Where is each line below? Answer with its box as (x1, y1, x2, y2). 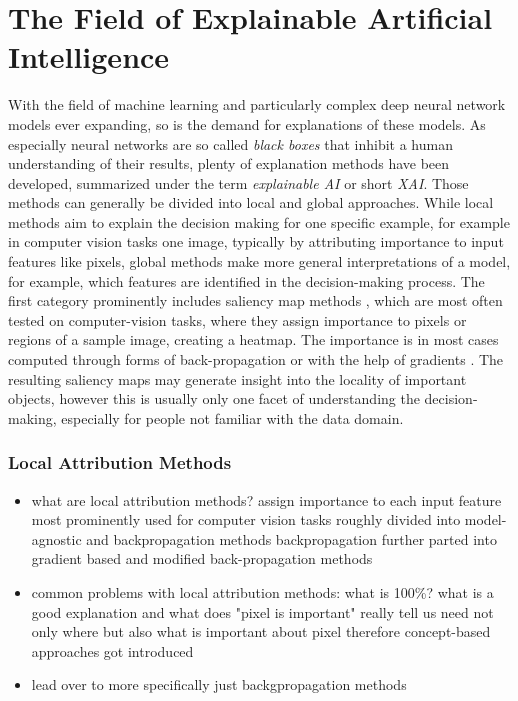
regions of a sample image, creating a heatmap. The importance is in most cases (8, 329, 499, 350)
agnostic (31, 528, 82, 549)
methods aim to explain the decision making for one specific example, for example (8, 211, 510, 232)
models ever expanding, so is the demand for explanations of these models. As (8, 113, 486, 134)
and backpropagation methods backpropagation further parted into (86, 528, 497, 549)
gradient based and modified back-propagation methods (31, 548, 373, 569)
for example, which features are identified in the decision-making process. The (8, 270, 485, 291)
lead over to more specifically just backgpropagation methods (31, 674, 407, 695)
